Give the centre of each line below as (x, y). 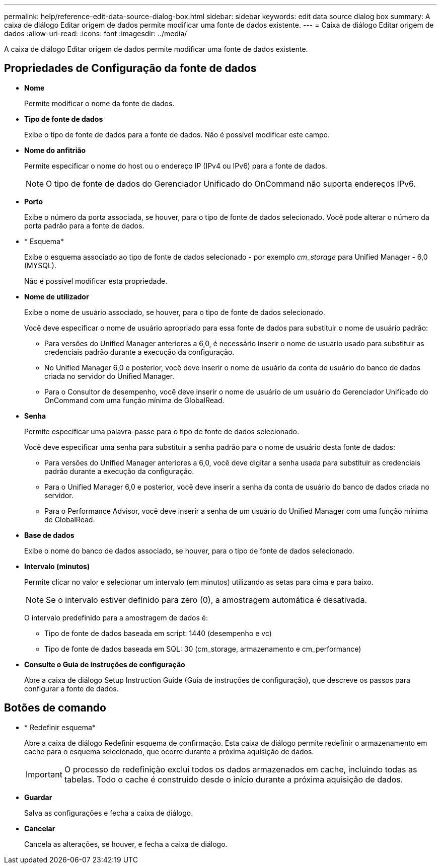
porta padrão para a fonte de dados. (84, 225)
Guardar (38, 797)
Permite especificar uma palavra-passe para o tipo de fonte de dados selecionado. (162, 431)
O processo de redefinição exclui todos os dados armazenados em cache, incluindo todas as (241, 769)
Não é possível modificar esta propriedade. (96, 281)
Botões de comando (55, 708)
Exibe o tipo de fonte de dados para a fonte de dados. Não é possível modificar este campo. (177, 134)
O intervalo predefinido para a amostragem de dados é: (116, 617)
